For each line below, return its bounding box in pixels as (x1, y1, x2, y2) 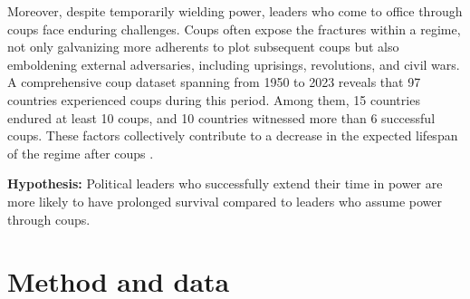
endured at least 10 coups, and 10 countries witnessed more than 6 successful (7, 108, 436, 127)
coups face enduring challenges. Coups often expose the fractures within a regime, (7, 19, 461, 38)
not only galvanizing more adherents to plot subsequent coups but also (7, 37, 399, 56)
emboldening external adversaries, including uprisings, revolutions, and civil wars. (7, 54, 460, 73)
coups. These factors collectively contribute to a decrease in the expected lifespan (7, 126, 458, 145)
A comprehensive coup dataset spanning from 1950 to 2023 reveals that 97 (7, 72, 421, 92)
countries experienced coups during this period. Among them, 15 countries (7, 90, 420, 109)
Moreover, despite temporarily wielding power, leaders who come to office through (7, 2, 463, 20)
